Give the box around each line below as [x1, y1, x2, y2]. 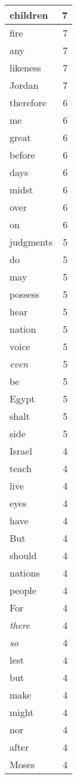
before [10, 148, 35, 162]
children [10, 8, 48, 22]
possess [10, 287, 39, 301]
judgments [10, 235, 53, 249]
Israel [10, 444, 32, 458]
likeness [10, 61, 41, 74]
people [10, 583, 36, 597]
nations [10, 566, 40, 580]
